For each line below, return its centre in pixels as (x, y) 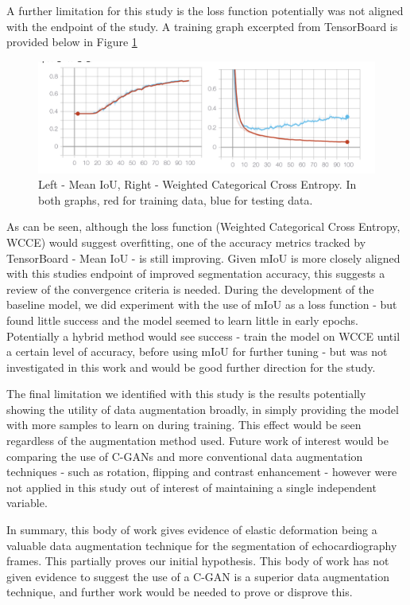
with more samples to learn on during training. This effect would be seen (184, 425)
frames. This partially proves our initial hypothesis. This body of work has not (198, 561)
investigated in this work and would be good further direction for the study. (191, 367)
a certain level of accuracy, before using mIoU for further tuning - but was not (197, 351)
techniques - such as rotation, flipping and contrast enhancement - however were (202, 472)
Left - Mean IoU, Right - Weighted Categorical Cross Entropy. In (197, 184)
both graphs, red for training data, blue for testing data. (176, 199)
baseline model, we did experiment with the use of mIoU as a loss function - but (202, 304)
